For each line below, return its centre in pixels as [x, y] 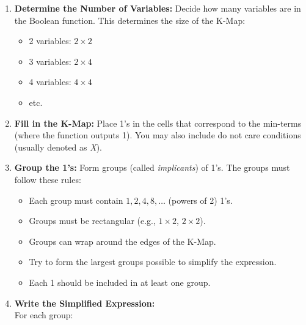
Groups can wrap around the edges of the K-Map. [122, 241]
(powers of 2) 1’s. [200, 200]
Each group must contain [76, 200]
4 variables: [50, 82]
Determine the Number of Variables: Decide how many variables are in [158, 8]
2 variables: [50, 41]
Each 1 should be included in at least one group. [120, 282]
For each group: [44, 315]
